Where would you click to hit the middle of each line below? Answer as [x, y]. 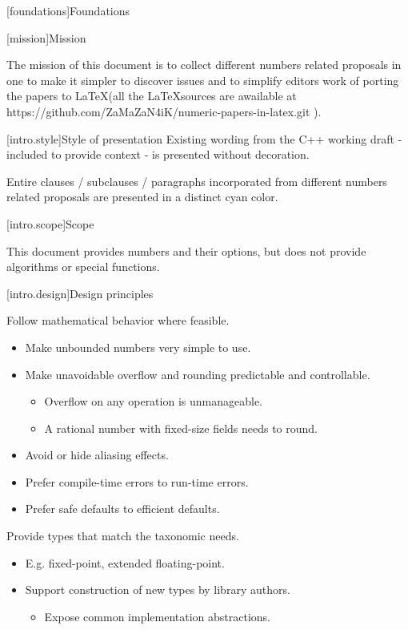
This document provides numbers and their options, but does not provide [186, 250]
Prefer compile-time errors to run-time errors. [137, 481]
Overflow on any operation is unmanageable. [153, 401]
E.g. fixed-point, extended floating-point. [125, 562]
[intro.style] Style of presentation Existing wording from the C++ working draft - [204, 138]
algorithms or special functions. [83, 267]
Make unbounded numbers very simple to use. [138, 347]
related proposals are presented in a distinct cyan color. [142, 197]
